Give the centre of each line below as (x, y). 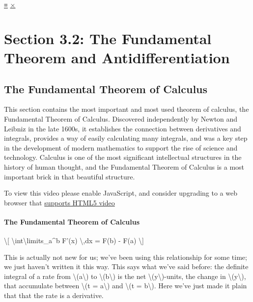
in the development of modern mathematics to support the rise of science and (121, 147)
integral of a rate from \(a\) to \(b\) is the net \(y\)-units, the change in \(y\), (125, 276)
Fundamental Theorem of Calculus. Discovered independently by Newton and (121, 118)
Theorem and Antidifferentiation (117, 57)
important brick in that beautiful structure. (70, 176)
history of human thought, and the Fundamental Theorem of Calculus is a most (124, 166)
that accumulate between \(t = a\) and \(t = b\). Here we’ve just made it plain (126, 286)
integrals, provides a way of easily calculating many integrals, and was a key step (126, 138)
